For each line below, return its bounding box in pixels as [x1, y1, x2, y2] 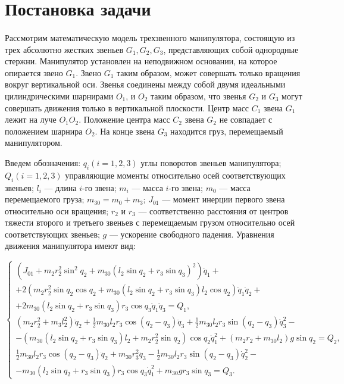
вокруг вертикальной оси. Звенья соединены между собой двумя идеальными [5, 78, 286, 90]
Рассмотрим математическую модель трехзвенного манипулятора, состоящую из [5, 31, 295, 43]
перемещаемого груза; [5, 193, 85, 205]
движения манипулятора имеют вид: [5, 239, 136, 252]
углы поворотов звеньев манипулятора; [140, 156, 282, 168]
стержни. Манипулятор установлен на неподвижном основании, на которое [5, 55, 277, 67]
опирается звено [5, 66, 63, 79]
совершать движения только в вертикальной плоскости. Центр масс [5, 101, 249, 114]
